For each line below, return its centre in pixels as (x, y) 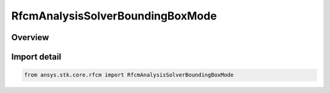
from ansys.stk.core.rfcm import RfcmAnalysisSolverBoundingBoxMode (129, 75)
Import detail (36, 57)
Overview (30, 37)
